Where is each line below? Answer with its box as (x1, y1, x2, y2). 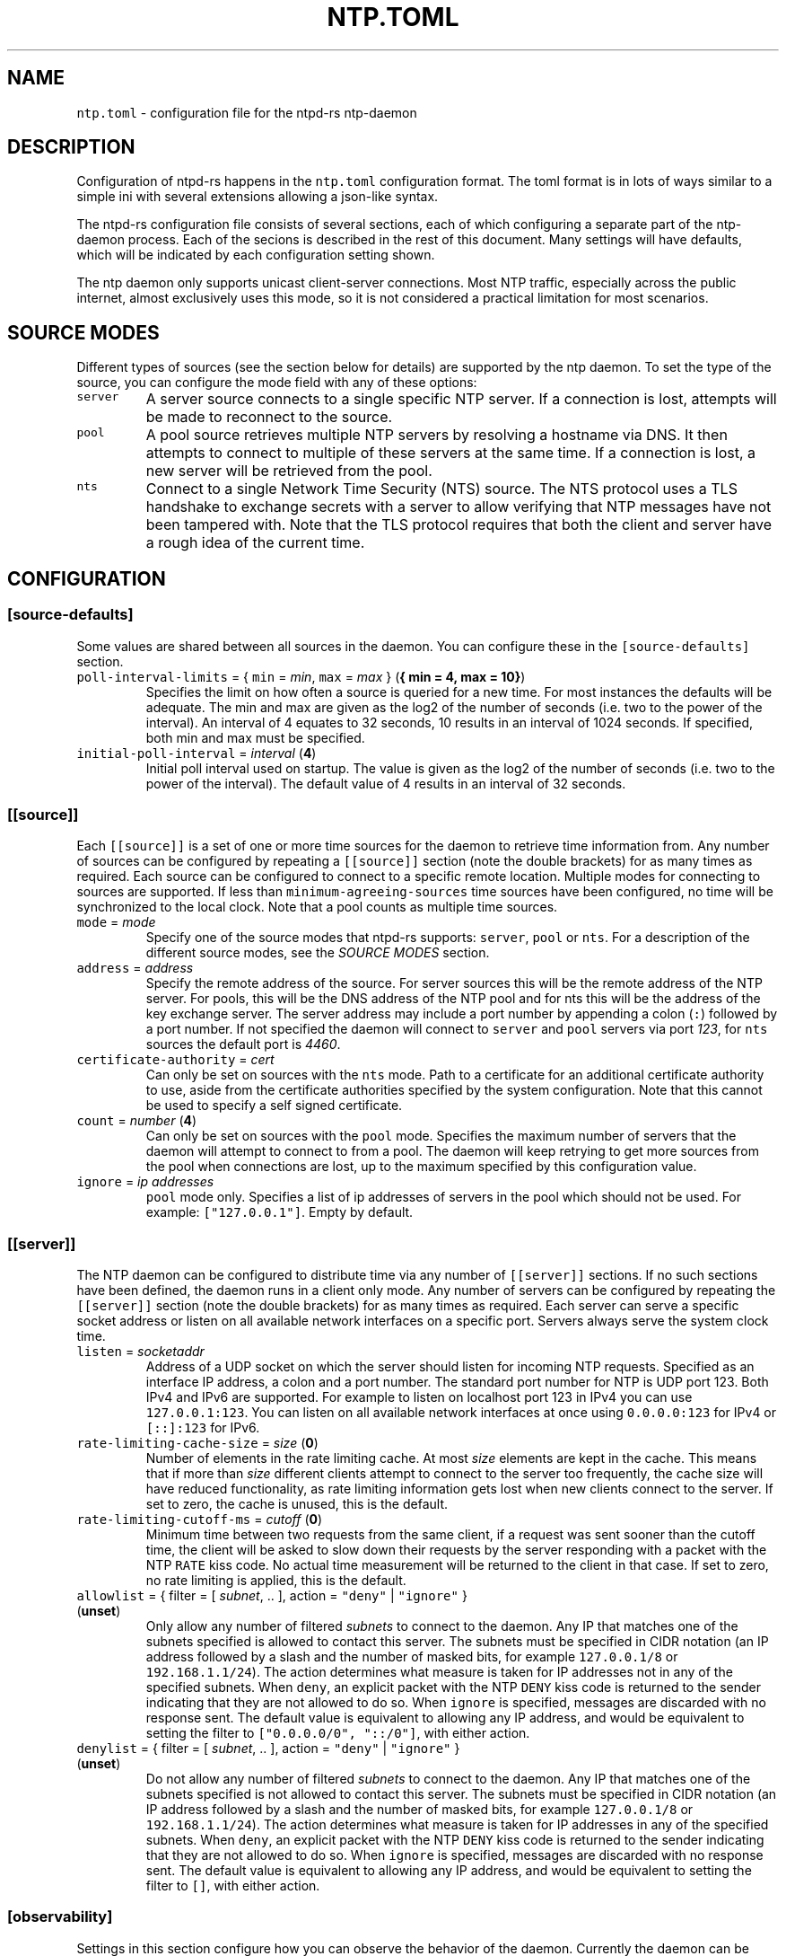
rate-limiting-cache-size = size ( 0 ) (76, 1435, 319, 1450)
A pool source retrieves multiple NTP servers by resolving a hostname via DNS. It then (145, 426, 728, 445)
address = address (76, 960, 194, 976)
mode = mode (76, 914, 156, 930)
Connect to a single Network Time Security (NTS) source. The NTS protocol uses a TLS (145, 480, 738, 498)
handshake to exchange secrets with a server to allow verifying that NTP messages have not (145, 498, 772, 516)
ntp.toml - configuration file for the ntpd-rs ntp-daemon (76, 104, 417, 120)
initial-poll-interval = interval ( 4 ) (76, 745, 317, 761)
